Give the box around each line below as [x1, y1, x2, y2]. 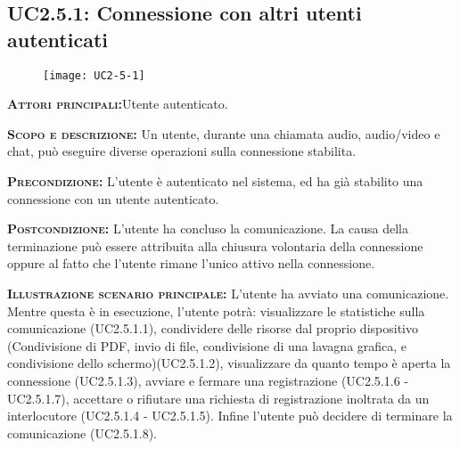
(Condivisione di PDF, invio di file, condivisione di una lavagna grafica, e [7, 336, 407, 355]
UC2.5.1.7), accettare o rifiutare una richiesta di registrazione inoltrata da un [7, 388, 430, 407]
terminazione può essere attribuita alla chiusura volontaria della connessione [7, 236, 423, 255]
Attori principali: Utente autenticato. [7, 94, 228, 113]
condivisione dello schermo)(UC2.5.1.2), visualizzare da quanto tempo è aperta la [7, 354, 451, 372]
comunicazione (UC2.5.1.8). [7, 423, 157, 442]
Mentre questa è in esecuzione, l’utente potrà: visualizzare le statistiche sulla [7, 301, 425, 320]
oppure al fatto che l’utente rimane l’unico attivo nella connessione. [7, 254, 375, 273]
